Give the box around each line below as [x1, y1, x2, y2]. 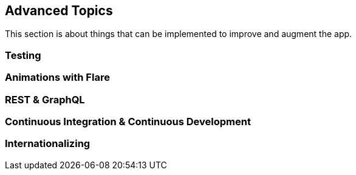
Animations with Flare [5, 71, 110, 84]
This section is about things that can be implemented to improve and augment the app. [5, 29, 352, 39]
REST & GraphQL [5, 93, 85, 106]
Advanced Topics [5, 3, 113, 18]
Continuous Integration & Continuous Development [5, 115, 251, 128]
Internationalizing [5, 137, 91, 150]
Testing [5, 49, 41, 61]
